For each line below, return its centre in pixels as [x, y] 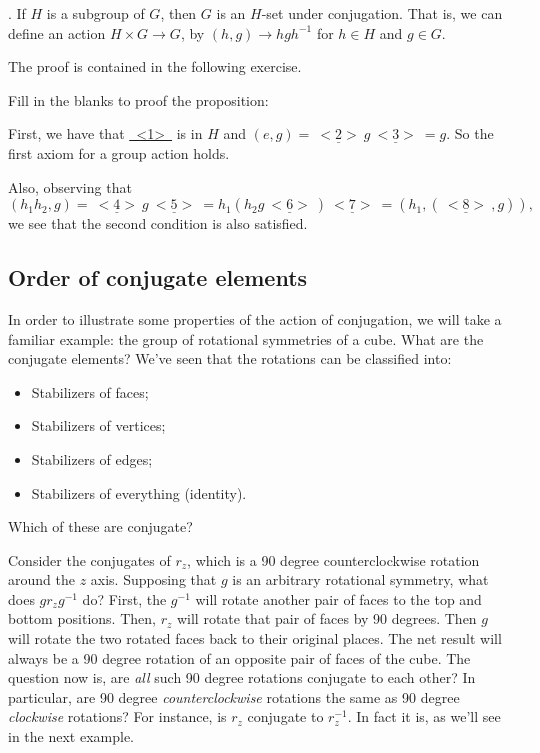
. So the [470, 133]
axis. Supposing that [153, 579]
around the [41, 579]
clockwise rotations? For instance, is [117, 716]
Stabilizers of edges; [92, 458]
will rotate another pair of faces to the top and [338, 598]
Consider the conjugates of [89, 559]
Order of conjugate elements [158, 277]
